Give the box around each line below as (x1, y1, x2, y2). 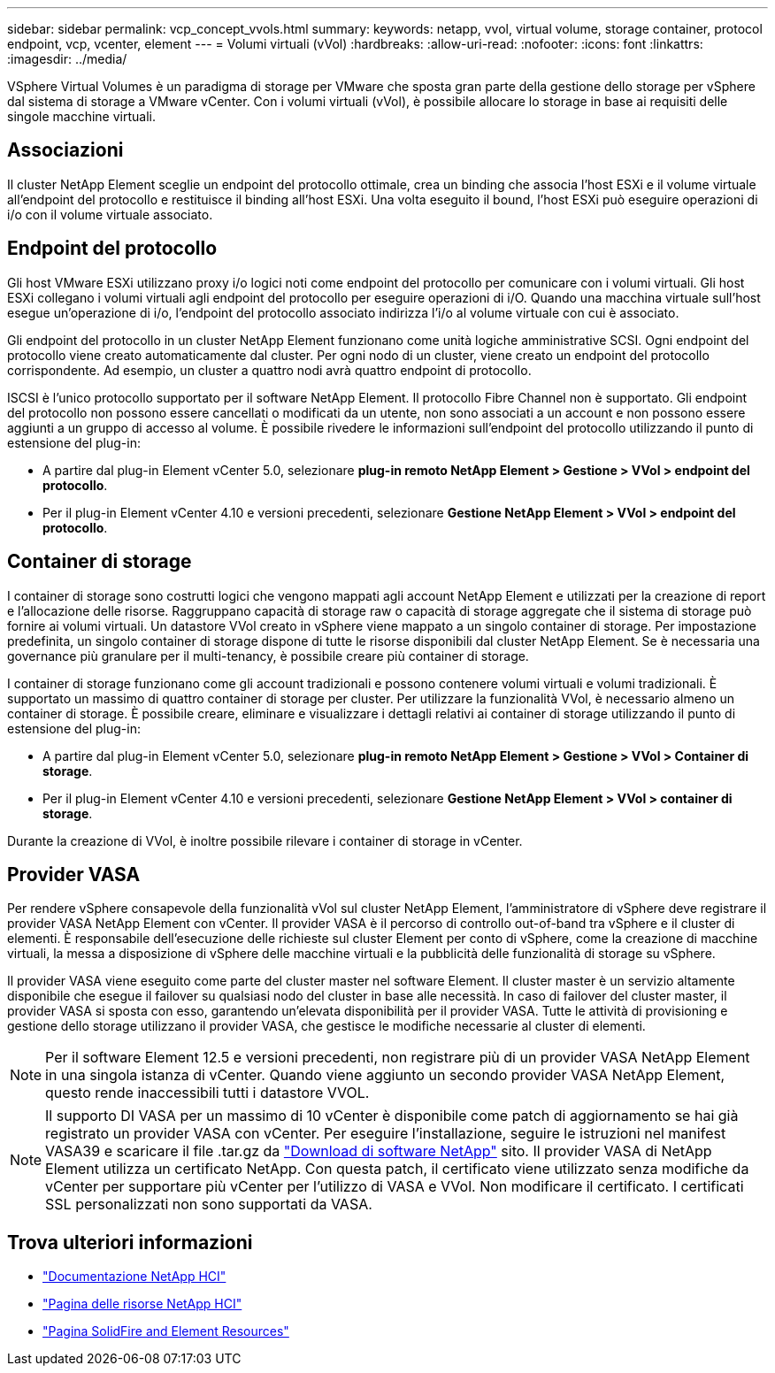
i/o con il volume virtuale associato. (7, 206, 213, 222)
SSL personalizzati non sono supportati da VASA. (45, 1195, 372, 1214)
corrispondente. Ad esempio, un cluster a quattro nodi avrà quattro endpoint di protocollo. (7, 362, 532, 378)
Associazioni (7, 139, 124, 162)
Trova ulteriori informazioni (7, 1231, 253, 1254)
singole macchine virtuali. (7, 109, 156, 124)
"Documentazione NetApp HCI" (42, 1269, 226, 1285)
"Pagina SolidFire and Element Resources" (42, 1323, 289, 1339)
